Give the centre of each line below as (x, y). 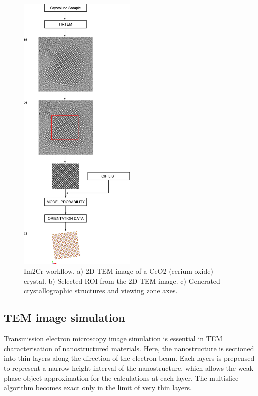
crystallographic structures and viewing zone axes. (101, 291)
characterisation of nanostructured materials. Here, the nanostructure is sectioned (129, 348)
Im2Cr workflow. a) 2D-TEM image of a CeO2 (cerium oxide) (119, 271)
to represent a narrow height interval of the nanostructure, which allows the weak (129, 368)
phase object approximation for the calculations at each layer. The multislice (121, 378)
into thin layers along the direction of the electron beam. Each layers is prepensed (129, 358)
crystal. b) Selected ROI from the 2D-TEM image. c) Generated (122, 281)
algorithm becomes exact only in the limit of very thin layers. (98, 388)
